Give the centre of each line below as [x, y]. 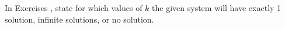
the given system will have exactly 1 [217, 8]
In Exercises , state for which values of [74, 8]
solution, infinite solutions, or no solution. [79, 19]
